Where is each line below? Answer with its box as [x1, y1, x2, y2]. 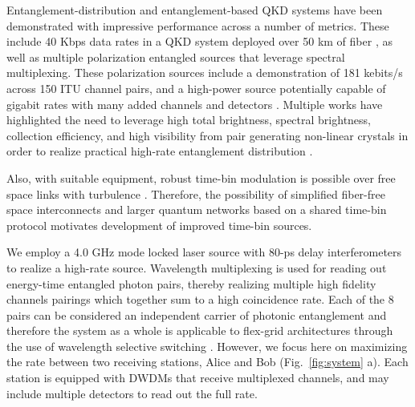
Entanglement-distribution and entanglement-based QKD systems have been [6, 2, 383, 18]
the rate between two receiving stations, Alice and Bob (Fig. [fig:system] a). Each [6, 353, 409, 370]
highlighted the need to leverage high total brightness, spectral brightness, [6, 111, 372, 128]
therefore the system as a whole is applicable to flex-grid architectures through [6, 322, 393, 339]
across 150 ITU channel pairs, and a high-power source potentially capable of [6, 79, 386, 96]
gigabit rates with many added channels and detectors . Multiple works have [6, 95, 383, 112]
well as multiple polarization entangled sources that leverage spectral [6, 48, 345, 65]
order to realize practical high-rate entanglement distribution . [6, 143, 313, 159]
